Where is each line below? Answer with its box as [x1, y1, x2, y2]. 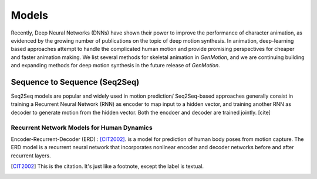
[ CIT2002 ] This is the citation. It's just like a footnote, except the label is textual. [11, 163, 204, 170]
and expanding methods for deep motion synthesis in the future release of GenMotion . [11, 62, 220, 69]
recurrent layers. [11, 152, 51, 159]
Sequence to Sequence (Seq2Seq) [11, 77, 140, 87]
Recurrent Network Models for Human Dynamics [11, 123, 153, 132]
